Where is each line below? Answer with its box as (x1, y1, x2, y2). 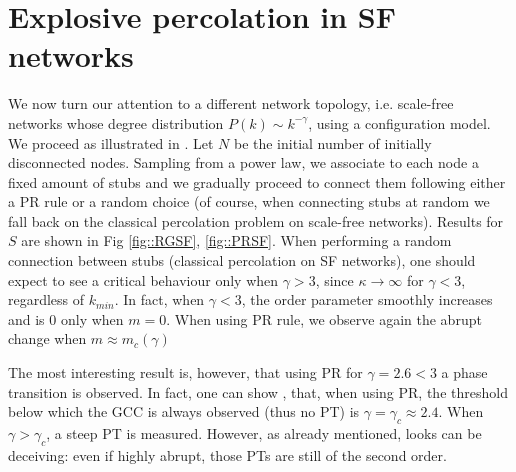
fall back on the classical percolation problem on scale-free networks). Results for (8, 210, 504, 231)
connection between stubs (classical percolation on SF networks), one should (8, 250, 476, 271)
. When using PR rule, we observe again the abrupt (166, 308, 482, 329)
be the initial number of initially (233, 132, 432, 153)
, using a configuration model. (308, 112, 491, 133)
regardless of (8, 289, 85, 310)
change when (8, 328, 87, 349)
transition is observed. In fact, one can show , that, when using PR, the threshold (8, 381, 508, 402)
